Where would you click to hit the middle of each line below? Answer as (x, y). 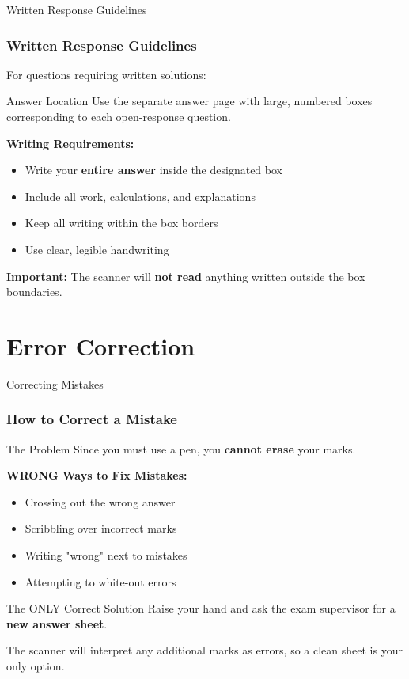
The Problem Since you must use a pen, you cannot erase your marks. (181, 448)
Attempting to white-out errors (100, 581)
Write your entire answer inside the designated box (153, 170)
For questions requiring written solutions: (106, 74)
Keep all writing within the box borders (121, 223)
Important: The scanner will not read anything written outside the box (186, 276)
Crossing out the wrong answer (100, 501)
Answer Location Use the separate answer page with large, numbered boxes (189, 101)
